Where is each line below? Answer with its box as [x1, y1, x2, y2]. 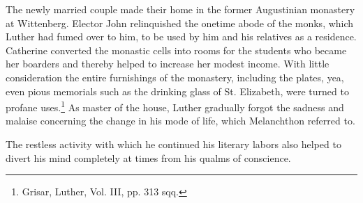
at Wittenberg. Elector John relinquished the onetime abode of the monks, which [6, 15, 354, 30]
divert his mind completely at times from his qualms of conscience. [6, 150, 291, 165]
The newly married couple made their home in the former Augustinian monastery [6, 2, 355, 16]
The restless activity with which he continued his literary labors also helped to [6, 137, 341, 151]
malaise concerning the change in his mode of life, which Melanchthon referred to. [6, 113, 355, 128]
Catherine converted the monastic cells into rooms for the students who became [6, 42, 347, 57]
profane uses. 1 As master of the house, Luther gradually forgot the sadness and [6, 98, 344, 114]
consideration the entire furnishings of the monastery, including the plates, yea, [6, 70, 344, 84]
